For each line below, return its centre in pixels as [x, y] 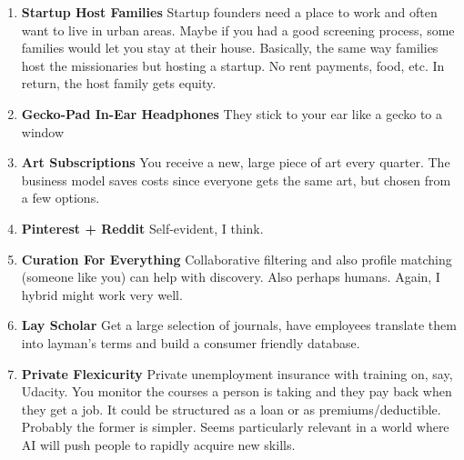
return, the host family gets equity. [119, 83]
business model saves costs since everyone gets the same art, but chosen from [236, 180]
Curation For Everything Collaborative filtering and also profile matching [237, 259]
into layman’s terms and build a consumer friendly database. [191, 342]
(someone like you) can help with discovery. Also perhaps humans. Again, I [231, 277]
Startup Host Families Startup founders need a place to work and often [229, 12]
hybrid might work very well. [102, 294]
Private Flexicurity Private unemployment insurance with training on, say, [237, 373]
